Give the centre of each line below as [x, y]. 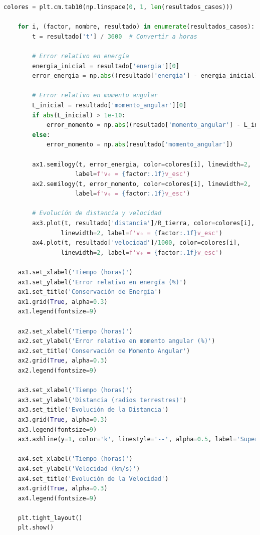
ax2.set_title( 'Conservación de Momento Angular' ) [104, 351]
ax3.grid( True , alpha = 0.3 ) [63, 419]
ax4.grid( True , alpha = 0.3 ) [63, 489]
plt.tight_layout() [50, 518]
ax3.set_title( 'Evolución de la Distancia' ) [93, 410]
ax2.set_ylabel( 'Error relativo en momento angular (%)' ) [116, 341]
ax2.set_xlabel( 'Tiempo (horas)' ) [75, 331]
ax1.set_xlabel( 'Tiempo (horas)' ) [75, 273]
